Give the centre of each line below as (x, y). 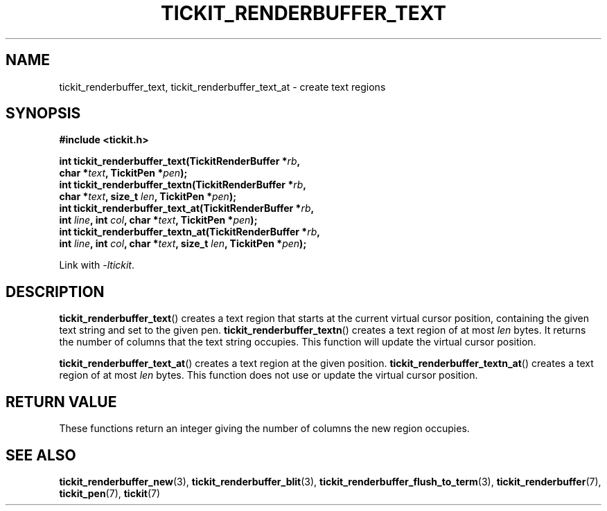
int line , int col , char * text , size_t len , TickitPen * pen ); (183, 244)
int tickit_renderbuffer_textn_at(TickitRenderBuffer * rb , (190, 232)
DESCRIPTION (55, 292)
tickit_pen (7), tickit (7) (110, 493)
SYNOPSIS (43, 114)
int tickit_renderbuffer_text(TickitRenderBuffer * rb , (180, 161)
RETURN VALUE (61, 402)
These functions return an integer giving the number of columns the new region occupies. (264, 429)
